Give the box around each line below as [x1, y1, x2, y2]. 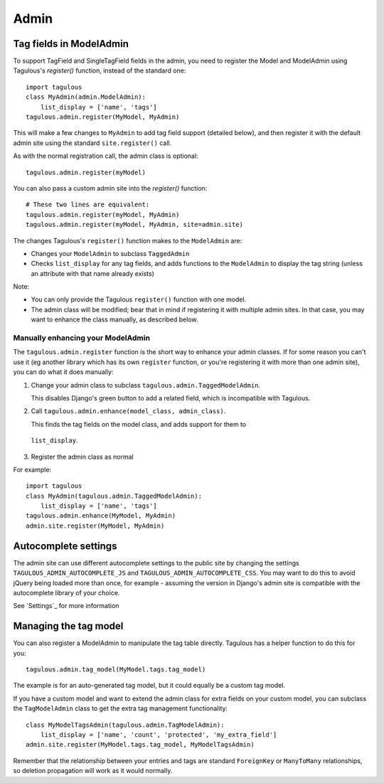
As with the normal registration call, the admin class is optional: [13, 151, 198, 160]
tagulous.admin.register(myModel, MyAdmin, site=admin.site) [26, 220, 243, 229]
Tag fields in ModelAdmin [13, 38, 129, 50]
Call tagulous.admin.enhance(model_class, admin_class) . [31, 407, 226, 415]
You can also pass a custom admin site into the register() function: [13, 183, 208, 192]
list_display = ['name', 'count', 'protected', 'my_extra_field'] [40, 730, 277, 739]
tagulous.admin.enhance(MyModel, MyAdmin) [26, 512, 176, 520]
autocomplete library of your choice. [13, 588, 120, 597]
